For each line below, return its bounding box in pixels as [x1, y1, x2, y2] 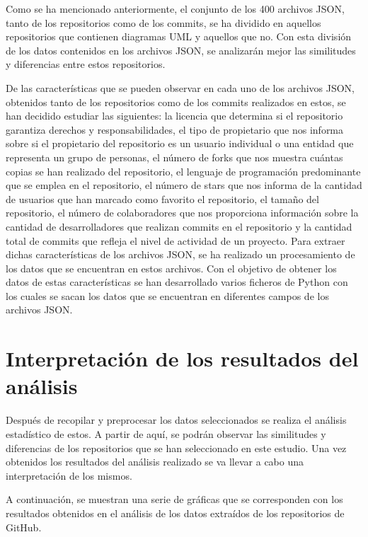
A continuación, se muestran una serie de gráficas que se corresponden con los [6, 492, 343, 507]
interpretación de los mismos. [6, 468, 132, 483]
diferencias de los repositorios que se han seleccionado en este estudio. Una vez [6, 440, 347, 455]
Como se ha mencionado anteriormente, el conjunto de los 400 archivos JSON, [6, 1, 345, 16]
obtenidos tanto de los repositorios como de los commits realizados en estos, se [6, 94, 346, 109]
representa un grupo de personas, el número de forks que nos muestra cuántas [6, 149, 343, 164]
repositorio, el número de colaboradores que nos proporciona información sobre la [6, 205, 359, 220]
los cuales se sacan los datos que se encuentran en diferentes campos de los [6, 288, 329, 303]
